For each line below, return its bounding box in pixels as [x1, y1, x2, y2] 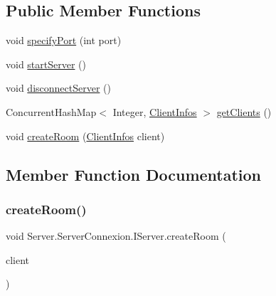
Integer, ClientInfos [112, 104, 197, 119]
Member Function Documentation [6, 163, 262, 185]
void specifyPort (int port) [6, 33, 122, 48]
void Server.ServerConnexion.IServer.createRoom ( [6, 228, 226, 243]
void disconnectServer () [6, 80, 111, 95]
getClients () [216, 104, 272, 119]
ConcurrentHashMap [6, 104, 97, 119]
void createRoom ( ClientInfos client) [6, 128, 165, 143]
